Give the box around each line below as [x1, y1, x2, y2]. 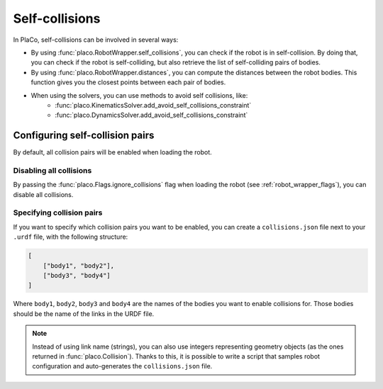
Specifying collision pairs [13, 208, 103, 218]
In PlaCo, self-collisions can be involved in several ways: [13, 35, 179, 44]
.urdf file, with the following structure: [13, 232, 128, 241]
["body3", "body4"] [43, 271, 111, 280]
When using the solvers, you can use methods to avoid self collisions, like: [30, 91, 248, 99]
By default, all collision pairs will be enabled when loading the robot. [13, 148, 212, 157]
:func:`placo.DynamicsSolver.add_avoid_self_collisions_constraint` [55, 111, 248, 120]
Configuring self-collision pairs [13, 130, 155, 142]
